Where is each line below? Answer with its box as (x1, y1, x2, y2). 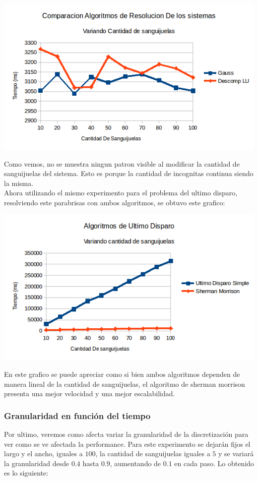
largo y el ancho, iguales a (4, 448, 83, 459)
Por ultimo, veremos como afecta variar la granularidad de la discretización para (4, 429, 249, 439)
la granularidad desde (4, 458, 69, 468)
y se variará (218, 448, 254, 459)
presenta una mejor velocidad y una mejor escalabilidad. (4, 388, 175, 399)
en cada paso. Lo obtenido (174, 458, 254, 468)
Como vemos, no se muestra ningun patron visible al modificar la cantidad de (4, 158, 240, 169)
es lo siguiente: (4, 468, 49, 478)
